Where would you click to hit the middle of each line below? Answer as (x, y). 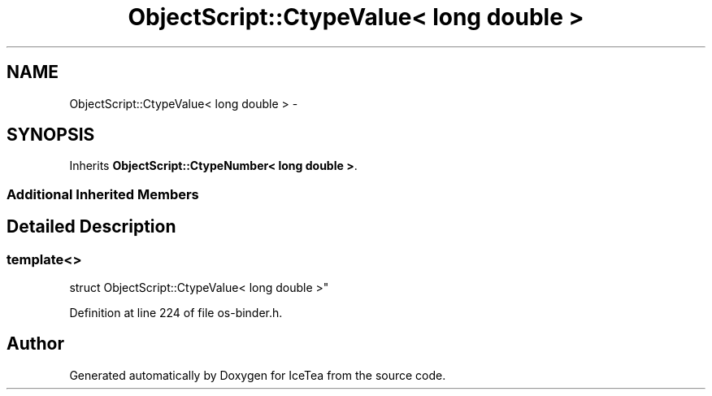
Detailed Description (91, 227)
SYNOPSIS (51, 135)
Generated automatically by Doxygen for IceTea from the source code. (258, 375)
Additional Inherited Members (103, 194)
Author (35, 344)
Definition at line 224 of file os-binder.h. (176, 313)
